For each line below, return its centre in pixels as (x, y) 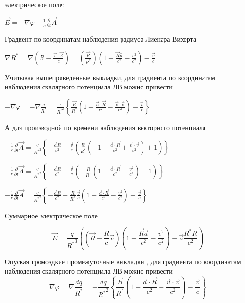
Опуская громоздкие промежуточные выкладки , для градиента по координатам (123, 261)
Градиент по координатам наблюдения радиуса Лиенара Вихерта (101, 39)
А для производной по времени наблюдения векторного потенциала (105, 127)
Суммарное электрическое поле (51, 215)
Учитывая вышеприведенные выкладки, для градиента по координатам (110, 77)
